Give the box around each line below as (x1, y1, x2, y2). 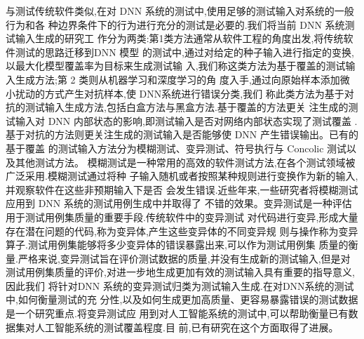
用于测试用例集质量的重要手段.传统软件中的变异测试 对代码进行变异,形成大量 (6, 209, 358, 224)
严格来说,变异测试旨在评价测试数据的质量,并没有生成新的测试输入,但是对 (18, 251, 351, 265)
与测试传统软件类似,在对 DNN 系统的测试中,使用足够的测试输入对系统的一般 (6, 4, 354, 18)
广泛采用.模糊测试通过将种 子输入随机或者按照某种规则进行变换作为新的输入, (6, 168, 358, 183)
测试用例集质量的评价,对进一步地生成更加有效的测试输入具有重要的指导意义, (6, 265, 355, 279)
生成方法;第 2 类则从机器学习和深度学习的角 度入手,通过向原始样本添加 (15, 72, 340, 86)
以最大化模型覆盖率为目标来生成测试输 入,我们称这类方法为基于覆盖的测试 (6, 58, 346, 73)
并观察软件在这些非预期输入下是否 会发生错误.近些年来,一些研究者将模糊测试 (6, 182, 358, 197)
